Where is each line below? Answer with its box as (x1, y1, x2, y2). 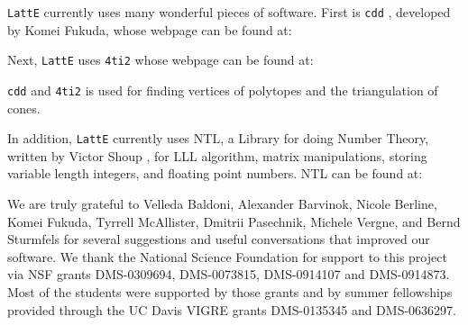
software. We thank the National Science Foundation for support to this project (7, 247, 447, 266)
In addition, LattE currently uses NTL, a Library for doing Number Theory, (7, 129, 429, 148)
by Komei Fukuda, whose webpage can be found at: (7, 20, 292, 39)
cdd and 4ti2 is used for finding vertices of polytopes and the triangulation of (7, 80, 438, 99)
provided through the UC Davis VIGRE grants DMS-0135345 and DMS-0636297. (7, 300, 456, 319)
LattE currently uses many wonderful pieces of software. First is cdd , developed (7, 3, 451, 21)
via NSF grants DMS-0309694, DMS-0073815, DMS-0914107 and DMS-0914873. (7, 265, 450, 284)
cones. (7, 98, 41, 117)
